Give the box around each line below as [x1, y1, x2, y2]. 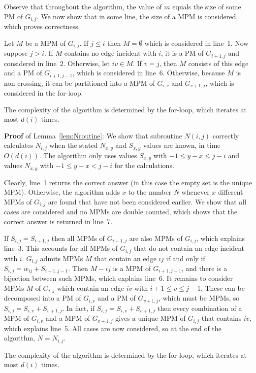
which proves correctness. [4, 21, 80, 32]
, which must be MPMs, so [159, 293, 240, 303]
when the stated [49, 140, 98, 150]
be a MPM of [25, 37, 66, 48]
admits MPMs [40, 253, 83, 263]
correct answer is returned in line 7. [4, 216, 113, 227]
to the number [128, 187, 172, 197]
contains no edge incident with [64, 48, 157, 58]
